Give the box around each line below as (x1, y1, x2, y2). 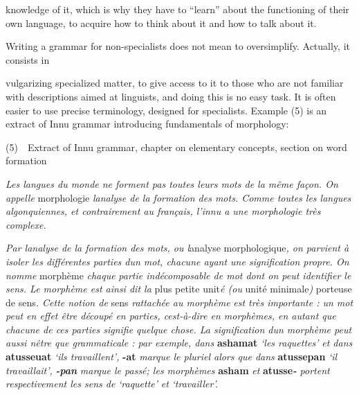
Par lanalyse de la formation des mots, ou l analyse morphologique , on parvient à (6, 240, 349, 255)
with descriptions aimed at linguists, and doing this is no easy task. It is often (6, 89, 336, 103)
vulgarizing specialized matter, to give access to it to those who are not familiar (6, 76, 344, 90)
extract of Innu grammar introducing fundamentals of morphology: (6, 116, 289, 131)
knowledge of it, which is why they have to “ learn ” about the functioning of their (6, 2, 349, 16)
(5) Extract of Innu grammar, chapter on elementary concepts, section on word (6, 139, 347, 154)
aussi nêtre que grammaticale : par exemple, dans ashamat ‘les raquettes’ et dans (6, 335, 353, 350)
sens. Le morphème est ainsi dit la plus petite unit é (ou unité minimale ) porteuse (6, 281, 352, 296)
